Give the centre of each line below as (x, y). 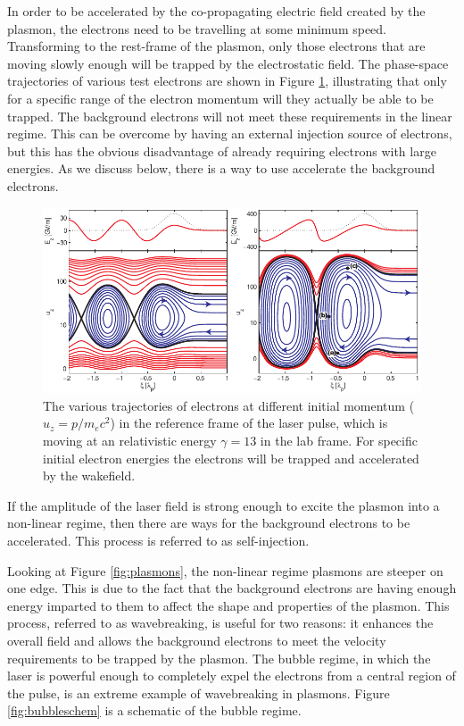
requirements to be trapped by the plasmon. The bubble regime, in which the (219, 658)
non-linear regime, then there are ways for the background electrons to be (209, 523)
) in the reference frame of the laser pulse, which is (249, 423)
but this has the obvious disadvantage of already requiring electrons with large (222, 150)
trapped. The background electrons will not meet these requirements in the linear (230, 116)
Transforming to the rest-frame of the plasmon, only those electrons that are (216, 46)
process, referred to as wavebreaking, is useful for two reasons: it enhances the (220, 623)
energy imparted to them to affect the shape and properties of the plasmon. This (228, 605)
